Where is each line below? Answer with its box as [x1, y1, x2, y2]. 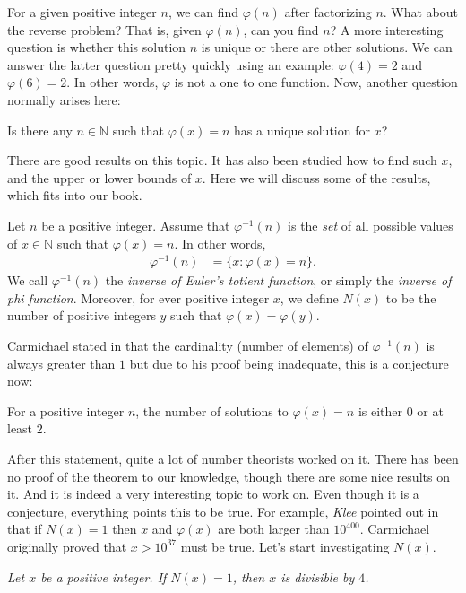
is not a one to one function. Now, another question [174, 73, 458, 92]
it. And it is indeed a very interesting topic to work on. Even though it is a [7, 484, 419, 503]
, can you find [243, 20, 319, 39]
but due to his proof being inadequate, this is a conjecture [129, 353, 449, 372]
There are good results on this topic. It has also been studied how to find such [7, 151, 437, 170]
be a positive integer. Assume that [41, 215, 230, 234]
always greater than [7, 353, 116, 372]
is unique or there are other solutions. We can [201, 38, 453, 57]
